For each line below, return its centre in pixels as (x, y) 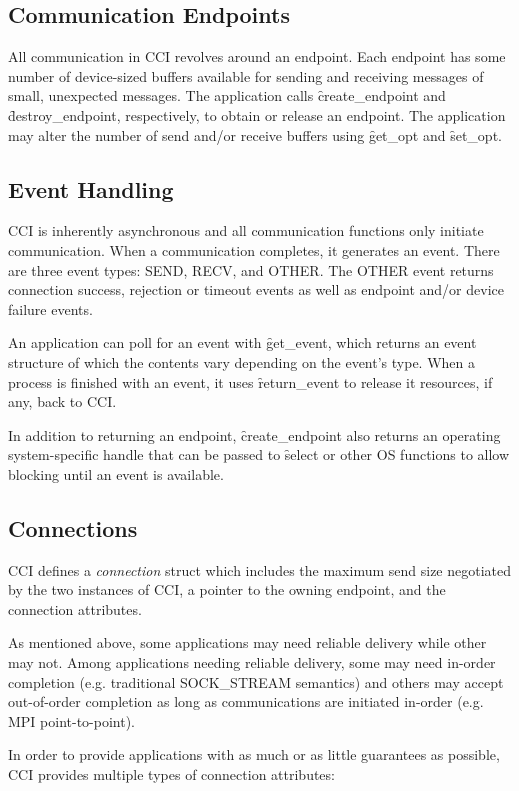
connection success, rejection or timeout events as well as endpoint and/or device (256, 289)
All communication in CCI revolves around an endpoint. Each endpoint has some (257, 56)
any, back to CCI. (62, 401)
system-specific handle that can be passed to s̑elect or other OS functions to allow (259, 454)
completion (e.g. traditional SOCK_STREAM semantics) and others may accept (256, 681)
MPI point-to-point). (72, 720)
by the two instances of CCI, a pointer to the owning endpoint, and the (227, 589)
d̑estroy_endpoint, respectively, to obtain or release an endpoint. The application (257, 114)
